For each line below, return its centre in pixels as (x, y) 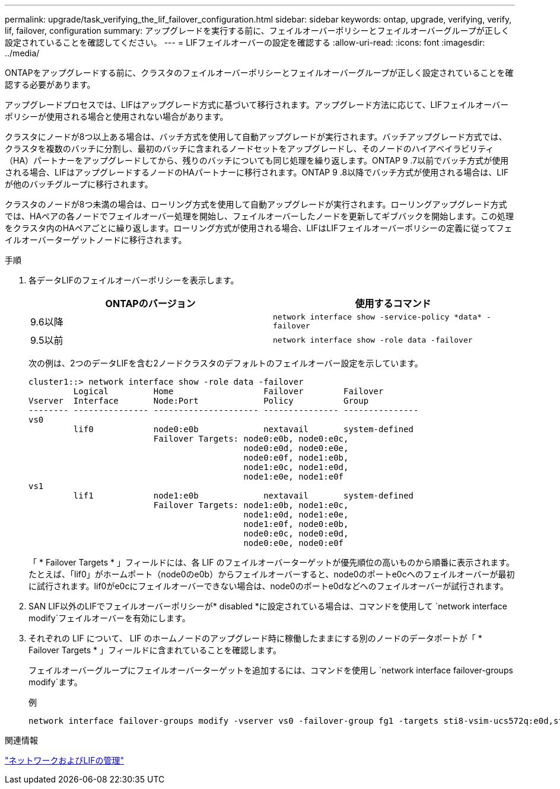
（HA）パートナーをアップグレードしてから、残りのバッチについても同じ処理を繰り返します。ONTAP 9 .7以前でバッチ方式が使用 (257, 160)
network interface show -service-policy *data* (378, 317)
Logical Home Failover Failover (228, 391)
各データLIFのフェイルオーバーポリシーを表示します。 (134, 280)
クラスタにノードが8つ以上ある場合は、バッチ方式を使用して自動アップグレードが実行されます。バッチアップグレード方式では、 (256, 137)
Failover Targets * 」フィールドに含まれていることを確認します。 (155, 650)
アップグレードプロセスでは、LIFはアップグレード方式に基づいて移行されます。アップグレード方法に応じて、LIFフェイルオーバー (257, 105)
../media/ (22, 53)
